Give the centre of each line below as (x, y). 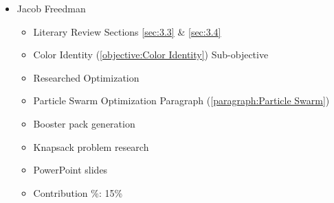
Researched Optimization (86, 77)
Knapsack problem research (91, 146)
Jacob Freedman (51, 8)
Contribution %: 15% (78, 192)
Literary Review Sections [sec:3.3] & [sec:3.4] (127, 31)
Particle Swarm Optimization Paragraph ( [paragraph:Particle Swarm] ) (181, 100)
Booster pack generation (84, 123)
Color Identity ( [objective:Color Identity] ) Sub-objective (151, 55)
